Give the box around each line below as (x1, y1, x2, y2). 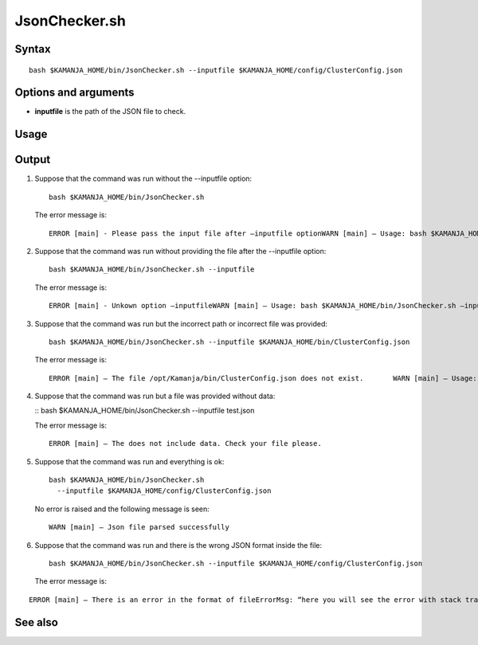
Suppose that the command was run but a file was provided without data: (34, 391, 276, 401)
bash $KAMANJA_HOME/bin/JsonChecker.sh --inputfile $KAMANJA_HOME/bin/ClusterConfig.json (49, 337, 410, 346)
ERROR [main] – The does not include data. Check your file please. (49, 439, 322, 448)
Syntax (14, 42, 51, 56)
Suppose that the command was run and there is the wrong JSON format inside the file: (34, 540, 323, 549)
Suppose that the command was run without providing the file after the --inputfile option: (34, 246, 327, 256)
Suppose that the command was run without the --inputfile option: (34, 174, 253, 183)
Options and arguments (14, 86, 135, 100)
